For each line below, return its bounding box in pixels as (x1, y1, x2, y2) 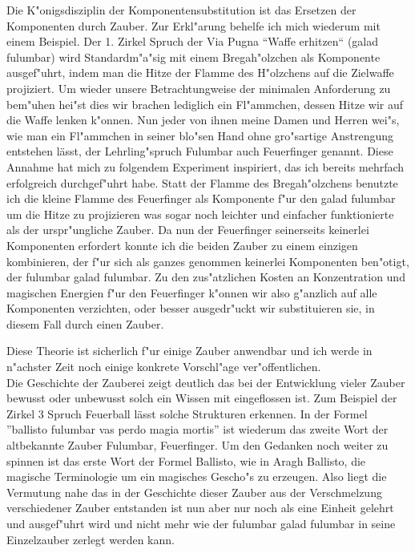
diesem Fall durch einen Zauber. (6, 315, 164, 332)
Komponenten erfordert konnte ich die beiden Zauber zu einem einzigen (6, 236, 358, 253)
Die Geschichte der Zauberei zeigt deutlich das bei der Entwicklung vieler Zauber (6, 373, 405, 390)
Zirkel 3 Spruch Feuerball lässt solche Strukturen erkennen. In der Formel (6, 405, 368, 422)
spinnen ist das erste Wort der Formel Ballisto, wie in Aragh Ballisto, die (6, 452, 366, 469)
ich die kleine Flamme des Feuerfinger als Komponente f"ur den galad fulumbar (6, 190, 396, 207)
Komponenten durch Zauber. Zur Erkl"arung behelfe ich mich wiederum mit (6, 17, 381, 34)
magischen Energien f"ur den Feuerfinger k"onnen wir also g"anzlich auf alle (6, 284, 377, 301)
